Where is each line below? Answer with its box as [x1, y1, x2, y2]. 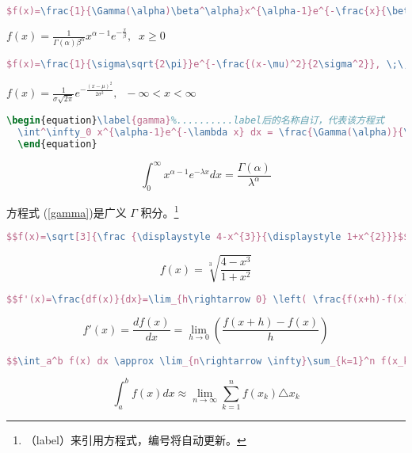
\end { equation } [17, 138, 97, 150]
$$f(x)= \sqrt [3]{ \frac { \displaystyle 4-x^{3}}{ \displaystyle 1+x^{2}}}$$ [6, 231, 410, 243]
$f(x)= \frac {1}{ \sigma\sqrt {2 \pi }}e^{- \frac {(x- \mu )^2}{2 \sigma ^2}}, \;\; [6, 59, 410, 70]
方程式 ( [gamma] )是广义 [6, 204, 127, 220]
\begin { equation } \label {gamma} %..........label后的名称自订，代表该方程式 [6, 115, 384, 127]
